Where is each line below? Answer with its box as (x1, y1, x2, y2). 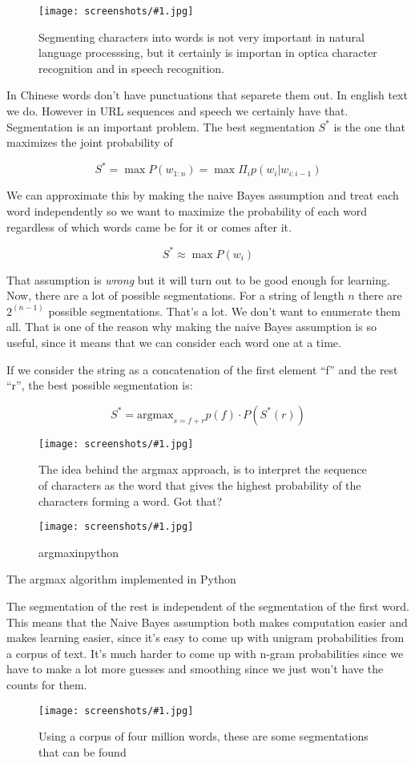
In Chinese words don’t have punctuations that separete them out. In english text (6, 87, 408, 103)
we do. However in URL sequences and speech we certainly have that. (6, 103, 349, 119)
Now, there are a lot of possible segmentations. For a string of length (6, 287, 344, 304)
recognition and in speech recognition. (38, 59, 224, 76)
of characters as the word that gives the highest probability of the (38, 477, 361, 493)
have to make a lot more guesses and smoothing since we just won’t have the (6, 660, 384, 677)
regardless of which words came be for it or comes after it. (6, 218, 292, 235)
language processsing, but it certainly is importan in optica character (38, 44, 377, 61)
